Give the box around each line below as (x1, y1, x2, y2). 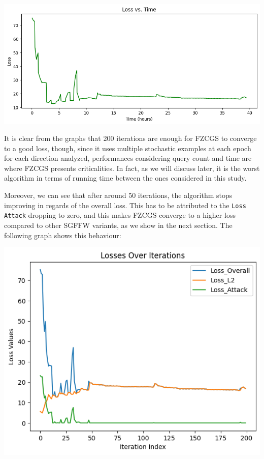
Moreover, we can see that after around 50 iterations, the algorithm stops (4, 190, 233, 200)
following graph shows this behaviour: (4, 230, 121, 240)
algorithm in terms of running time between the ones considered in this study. (4, 173, 247, 183)
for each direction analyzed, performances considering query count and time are (4, 153, 252, 163)
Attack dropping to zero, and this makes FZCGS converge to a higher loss (4, 210, 236, 220)
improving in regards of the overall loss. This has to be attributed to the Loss (4, 199, 246, 210)
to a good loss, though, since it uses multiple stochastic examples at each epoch (4, 142, 251, 153)
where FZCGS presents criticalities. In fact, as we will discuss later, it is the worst (4, 162, 260, 173)
